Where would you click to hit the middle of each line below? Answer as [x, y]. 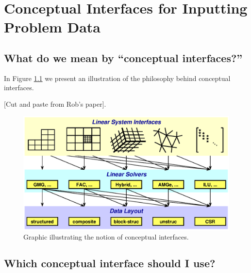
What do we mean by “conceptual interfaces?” [123, 57]
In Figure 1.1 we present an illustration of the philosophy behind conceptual [117, 78]
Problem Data [52, 27]
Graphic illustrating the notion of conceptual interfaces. [106, 237]
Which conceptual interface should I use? [110, 263]
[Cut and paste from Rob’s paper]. [55, 104]
